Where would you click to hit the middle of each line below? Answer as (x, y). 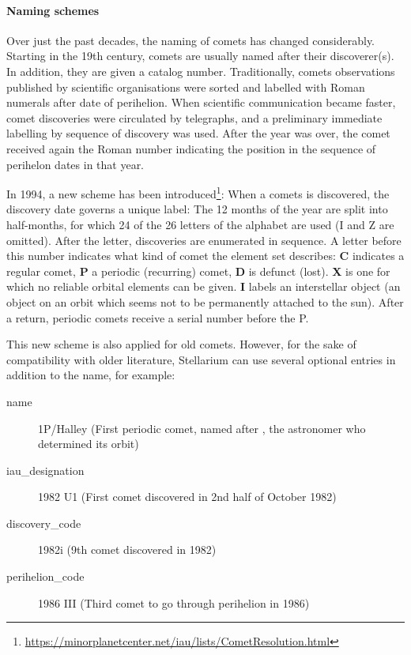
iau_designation (45, 470)
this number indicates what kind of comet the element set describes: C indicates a (205, 256)
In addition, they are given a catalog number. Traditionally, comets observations (201, 71)
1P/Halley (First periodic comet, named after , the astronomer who (202, 428)
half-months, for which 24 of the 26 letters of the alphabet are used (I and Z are (200, 224)
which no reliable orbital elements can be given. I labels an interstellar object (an (204, 286)
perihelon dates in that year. (75, 164)
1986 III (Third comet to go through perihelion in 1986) (174, 602)
